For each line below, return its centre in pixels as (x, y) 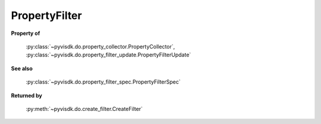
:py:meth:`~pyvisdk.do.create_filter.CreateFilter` (84, 109)
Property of (26, 33)
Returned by (27, 96)
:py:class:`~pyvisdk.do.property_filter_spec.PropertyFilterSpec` (103, 82)
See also (22, 68)
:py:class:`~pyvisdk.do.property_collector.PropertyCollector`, (100, 46)
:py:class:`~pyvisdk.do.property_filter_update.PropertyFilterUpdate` (108, 55)
